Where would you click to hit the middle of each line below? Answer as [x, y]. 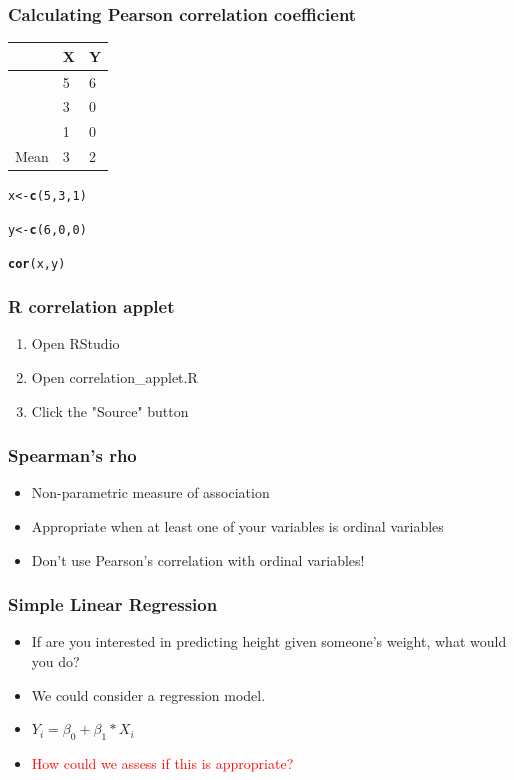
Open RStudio [75, 343]
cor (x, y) [37, 263]
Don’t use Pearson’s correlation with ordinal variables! [198, 559]
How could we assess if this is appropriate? [162, 762]
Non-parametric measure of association [150, 492]
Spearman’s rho [72, 455]
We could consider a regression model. [148, 694]
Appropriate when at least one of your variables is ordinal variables [237, 525]
